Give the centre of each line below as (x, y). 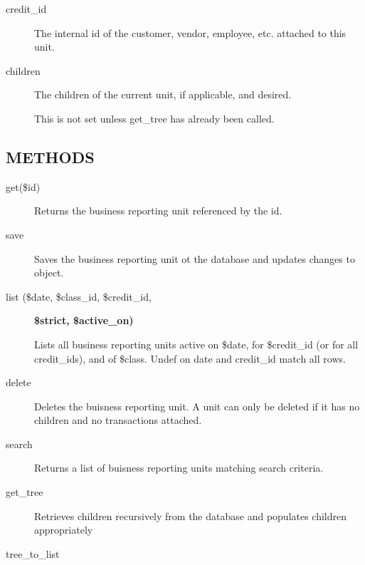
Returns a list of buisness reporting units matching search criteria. (179, 468)
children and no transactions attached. (118, 420)
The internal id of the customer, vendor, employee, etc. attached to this (190, 32)
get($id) (23, 186)
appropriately (64, 530)
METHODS (50, 156)
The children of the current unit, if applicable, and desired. (163, 94)
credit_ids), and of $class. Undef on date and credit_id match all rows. (190, 358)
